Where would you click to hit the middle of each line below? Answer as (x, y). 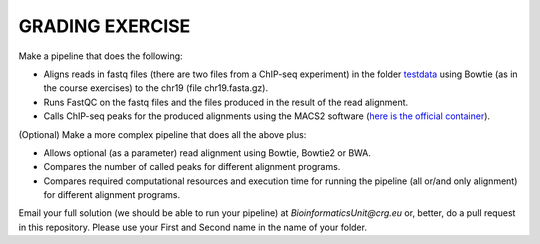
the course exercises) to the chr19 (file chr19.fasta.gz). (156, 88)
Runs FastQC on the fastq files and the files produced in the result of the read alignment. (226, 102)
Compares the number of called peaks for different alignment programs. (192, 167)
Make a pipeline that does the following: (101, 56)
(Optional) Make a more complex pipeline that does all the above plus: (162, 134)
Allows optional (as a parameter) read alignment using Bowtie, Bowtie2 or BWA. (207, 152)
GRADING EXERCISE (104, 26)
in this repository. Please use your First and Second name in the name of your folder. (192, 227)
